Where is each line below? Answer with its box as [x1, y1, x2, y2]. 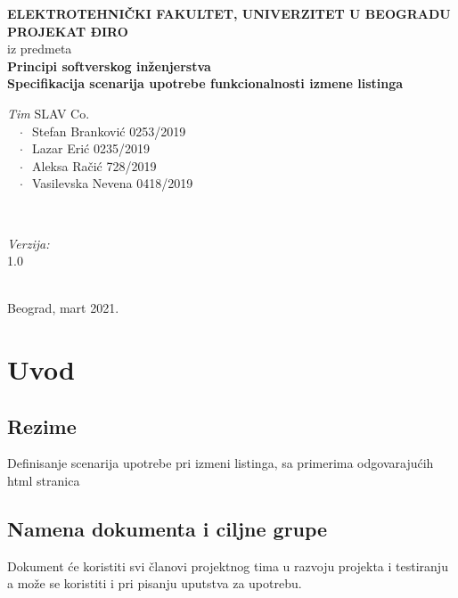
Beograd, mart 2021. [7, 299, 119, 317]
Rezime [7, 412, 77, 439]
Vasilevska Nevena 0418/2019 [32, 174, 193, 193]
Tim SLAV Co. [7, 103, 90, 122]
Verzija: [7, 233, 50, 252]
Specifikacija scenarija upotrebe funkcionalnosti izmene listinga [7, 74, 404, 93]
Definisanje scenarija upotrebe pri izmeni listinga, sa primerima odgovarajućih [7, 454, 434, 472]
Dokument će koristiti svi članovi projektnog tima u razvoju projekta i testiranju [7, 556, 448, 575]
